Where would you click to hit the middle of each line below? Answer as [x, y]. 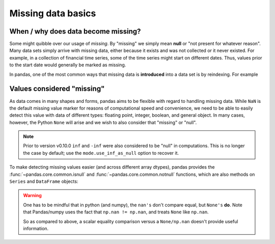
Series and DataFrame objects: [44, 181]
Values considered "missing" [57, 89]
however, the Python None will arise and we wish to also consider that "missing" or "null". [103, 122]
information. [36, 228]
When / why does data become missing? [75, 31]
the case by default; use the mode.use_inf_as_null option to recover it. [101, 153]
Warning [32, 196]
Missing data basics [53, 13]
